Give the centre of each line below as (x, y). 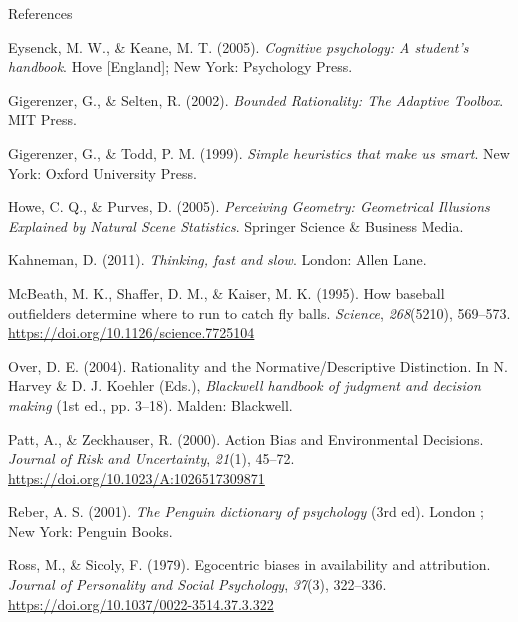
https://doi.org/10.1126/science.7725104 (131, 332)
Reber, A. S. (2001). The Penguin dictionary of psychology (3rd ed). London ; (246, 511)
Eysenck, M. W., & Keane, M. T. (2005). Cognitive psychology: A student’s (238, 46)
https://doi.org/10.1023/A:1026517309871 (136, 477)
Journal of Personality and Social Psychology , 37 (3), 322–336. (197, 584)
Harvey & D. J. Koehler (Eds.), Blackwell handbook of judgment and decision (244, 385)
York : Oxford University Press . (102, 172)
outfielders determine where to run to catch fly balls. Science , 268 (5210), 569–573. (259, 312)
